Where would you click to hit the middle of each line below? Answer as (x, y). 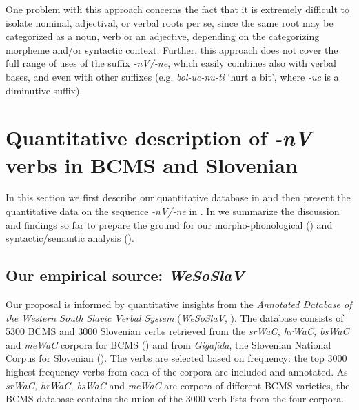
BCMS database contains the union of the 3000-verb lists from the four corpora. (175, 399)
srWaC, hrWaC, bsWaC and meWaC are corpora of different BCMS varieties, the (178, 385)
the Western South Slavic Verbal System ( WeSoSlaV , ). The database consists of (175, 317)
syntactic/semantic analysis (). (70, 238)
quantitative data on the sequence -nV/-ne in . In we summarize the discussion (173, 211)
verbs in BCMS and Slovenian (152, 164)
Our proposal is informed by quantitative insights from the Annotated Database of (179, 304)
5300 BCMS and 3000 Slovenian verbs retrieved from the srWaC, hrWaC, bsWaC (177, 331)
